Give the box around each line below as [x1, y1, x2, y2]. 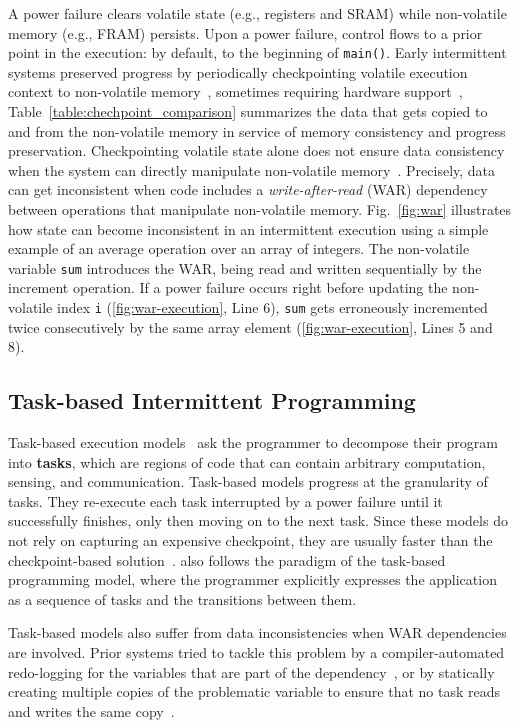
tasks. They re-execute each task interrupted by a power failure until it [8, 490, 443, 511]
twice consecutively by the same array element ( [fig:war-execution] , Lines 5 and [8, 316, 493, 337]
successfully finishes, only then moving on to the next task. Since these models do [8, 510, 508, 531]
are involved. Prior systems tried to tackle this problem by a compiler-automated [8, 642, 505, 663]
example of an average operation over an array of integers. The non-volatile [8, 238, 470, 259]
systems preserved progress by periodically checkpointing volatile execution [8, 61, 468, 82]
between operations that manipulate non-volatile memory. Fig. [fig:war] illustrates [8, 199, 512, 219]
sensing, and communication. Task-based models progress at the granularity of [8, 471, 488, 492]
